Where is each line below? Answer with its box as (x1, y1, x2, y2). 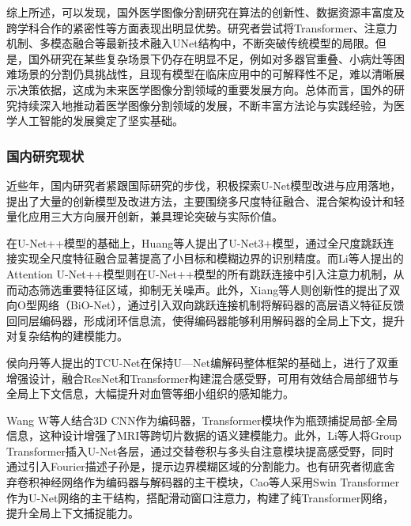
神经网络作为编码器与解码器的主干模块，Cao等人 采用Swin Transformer (39, 474, 400, 490)
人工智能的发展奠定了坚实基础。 (17, 112, 183, 129)
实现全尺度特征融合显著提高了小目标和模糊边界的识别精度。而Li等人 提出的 (17, 250, 404, 267)
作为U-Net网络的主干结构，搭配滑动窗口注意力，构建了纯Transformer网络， (6, 489, 394, 505)
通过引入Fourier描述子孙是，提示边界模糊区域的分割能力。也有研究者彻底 (6, 458, 384, 475)
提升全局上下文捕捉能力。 (6, 505, 139, 521)
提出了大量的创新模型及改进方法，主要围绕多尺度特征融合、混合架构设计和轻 (6, 192, 405, 209)
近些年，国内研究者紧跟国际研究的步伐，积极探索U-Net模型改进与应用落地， (6, 176, 402, 193)
